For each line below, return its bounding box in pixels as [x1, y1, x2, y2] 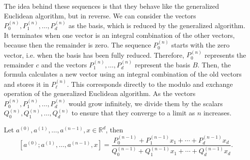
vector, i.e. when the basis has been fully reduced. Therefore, [4, 49, 185, 60]
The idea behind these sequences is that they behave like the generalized [4, 1, 219, 11]
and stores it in [4, 79, 49, 89]
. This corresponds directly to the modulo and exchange [67, 79, 233, 89]
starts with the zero [171, 40, 230, 49]
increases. [203, 108, 232, 118]
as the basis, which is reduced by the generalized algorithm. [68, 20, 246, 30]
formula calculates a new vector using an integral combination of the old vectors [4, 69, 242, 79]
